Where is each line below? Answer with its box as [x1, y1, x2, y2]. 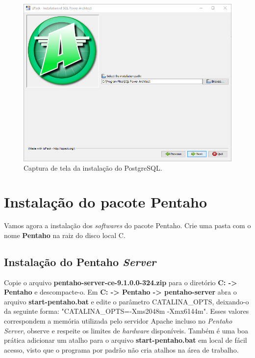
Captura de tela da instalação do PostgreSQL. [24, 163, 162, 173]
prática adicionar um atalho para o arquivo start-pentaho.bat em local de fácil [4, 335, 247, 345]
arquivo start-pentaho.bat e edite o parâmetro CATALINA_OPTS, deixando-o [4, 296, 249, 306]
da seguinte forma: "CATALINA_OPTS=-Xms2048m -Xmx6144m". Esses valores [4, 306, 249, 316]
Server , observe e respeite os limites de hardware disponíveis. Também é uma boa [4, 325, 248, 335]
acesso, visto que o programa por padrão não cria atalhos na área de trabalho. [4, 344, 239, 355]
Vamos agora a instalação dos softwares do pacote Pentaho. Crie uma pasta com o [4, 220, 251, 231]
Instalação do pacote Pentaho [4, 192, 207, 212]
